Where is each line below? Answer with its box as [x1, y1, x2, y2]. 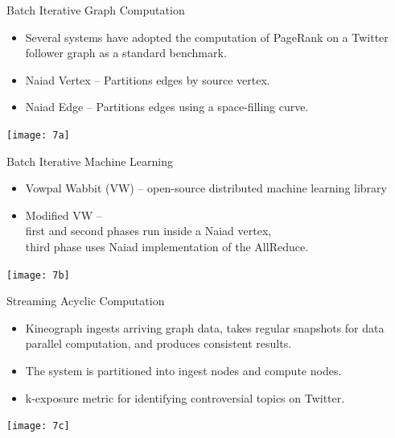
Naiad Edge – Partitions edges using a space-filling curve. [25, 98, 309, 115]
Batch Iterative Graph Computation [6, 2, 185, 18]
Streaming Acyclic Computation [6, 292, 165, 309]
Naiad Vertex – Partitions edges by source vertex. [25, 71, 270, 88]
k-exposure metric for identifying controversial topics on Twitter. [25, 389, 345, 406]
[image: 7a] [6, 129, 70, 141]
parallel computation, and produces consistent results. [25, 335, 292, 352]
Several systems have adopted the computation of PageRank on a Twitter [25, 28, 389, 45]
